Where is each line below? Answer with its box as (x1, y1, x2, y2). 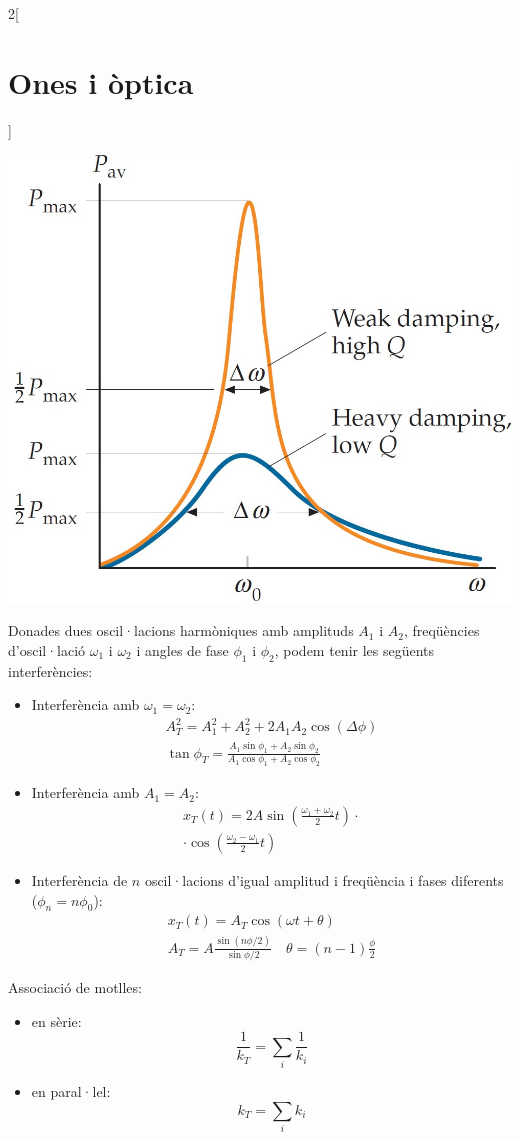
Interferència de (31, 869, 128, 890)
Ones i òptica (8, 61, 194, 102)
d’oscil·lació (8, 639, 86, 660)
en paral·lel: (31, 1081, 111, 1102)
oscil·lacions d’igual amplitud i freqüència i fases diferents (144, 869, 504, 890)
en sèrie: (31, 1010, 82, 1031)
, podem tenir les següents (274, 639, 435, 660)
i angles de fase (136, 639, 229, 660)
